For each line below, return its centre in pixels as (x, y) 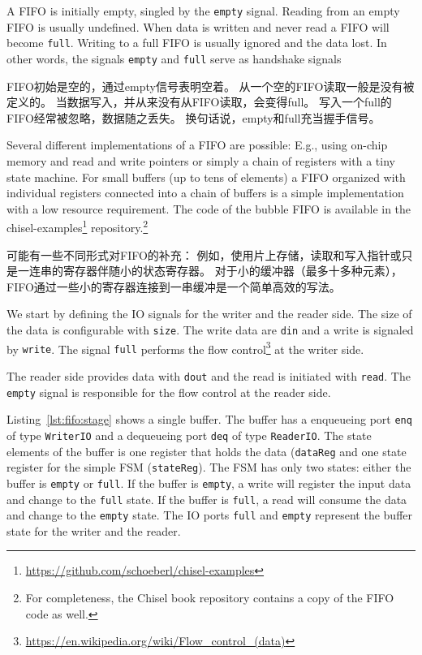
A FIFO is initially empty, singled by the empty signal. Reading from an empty (203, 11)
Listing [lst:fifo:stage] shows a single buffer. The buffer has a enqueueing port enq (209, 419)
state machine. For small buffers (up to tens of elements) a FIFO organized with (206, 177)
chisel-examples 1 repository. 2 (78, 226)
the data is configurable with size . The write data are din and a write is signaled (210, 329)
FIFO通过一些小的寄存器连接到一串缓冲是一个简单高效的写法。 (174, 286)
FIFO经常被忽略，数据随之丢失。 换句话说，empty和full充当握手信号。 (194, 117)
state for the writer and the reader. (94, 530)
